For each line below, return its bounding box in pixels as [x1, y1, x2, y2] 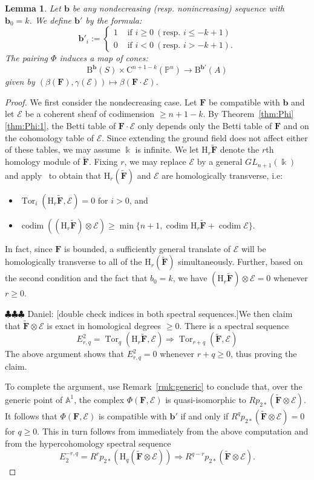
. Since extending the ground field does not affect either [102, 131, 308, 144]
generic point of [5, 393, 63, 405]
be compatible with [208, 95, 280, 108]
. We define [29, 13, 72, 26]
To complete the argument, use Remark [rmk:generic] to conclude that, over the [5, 380, 303, 393]
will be [241, 242, 266, 255]
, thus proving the [231, 347, 297, 360]
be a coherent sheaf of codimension [25, 107, 155, 120]
